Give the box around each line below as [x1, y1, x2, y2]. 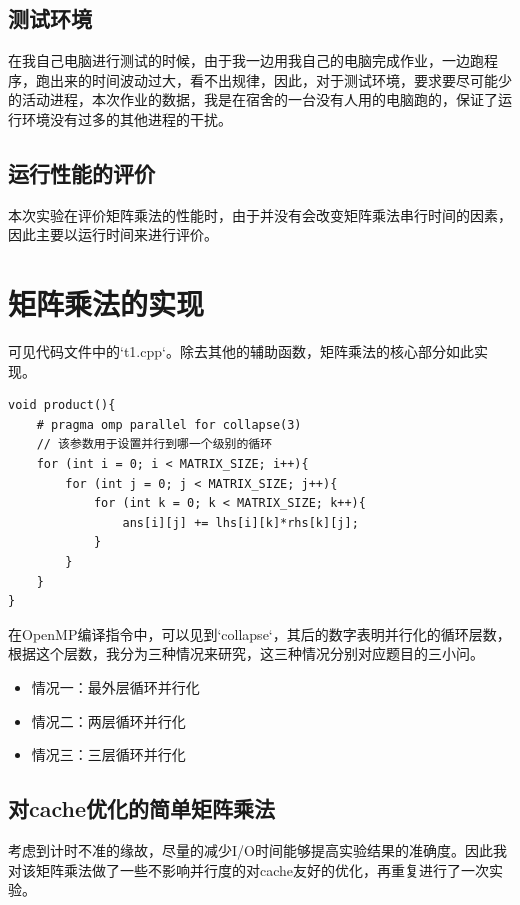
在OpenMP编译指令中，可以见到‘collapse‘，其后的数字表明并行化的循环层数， [8, 623, 511, 644]
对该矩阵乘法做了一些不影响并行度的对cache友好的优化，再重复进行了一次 [8, 859, 490, 880]
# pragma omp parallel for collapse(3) [36, 417, 302, 432]
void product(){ [8, 398, 116, 413]
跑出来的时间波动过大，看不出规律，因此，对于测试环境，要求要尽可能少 [35, 69, 512, 90]
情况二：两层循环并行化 [31, 710, 186, 731]
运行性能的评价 [8, 157, 155, 188]
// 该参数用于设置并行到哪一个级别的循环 [36, 437, 273, 452]
